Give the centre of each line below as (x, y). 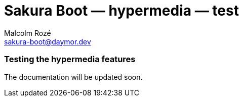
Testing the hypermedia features (70, 59)
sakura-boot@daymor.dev (48, 41)
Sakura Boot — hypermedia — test (121, 11)
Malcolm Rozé (28, 33)
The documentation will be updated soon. (73, 77)
